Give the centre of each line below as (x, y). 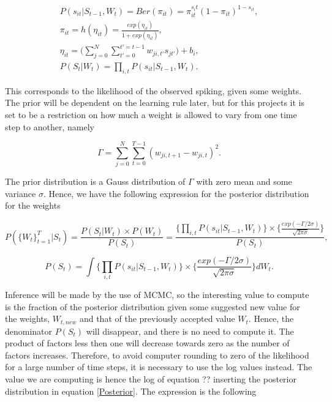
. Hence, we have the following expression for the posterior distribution (176, 193)
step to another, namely (50, 126)
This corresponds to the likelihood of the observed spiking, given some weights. (153, 90)
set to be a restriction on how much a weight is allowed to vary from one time (151, 114)
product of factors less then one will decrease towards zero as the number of (147, 343)
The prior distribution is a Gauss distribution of (95, 181)
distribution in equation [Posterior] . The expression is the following (131, 391)
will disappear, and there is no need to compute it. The (190, 331)
